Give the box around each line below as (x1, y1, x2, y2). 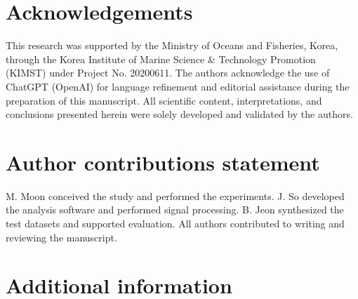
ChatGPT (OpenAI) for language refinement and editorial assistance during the (6, 79, 350, 93)
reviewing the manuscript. (6, 230, 117, 244)
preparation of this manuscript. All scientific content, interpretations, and (6, 93, 322, 107)
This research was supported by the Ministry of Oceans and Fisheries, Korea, (6, 38, 338, 53)
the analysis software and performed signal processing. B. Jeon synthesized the (6, 202, 344, 217)
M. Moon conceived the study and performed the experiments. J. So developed (6, 188, 345, 203)
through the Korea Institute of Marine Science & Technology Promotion (6, 51, 316, 66)
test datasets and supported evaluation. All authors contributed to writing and (6, 216, 345, 230)
